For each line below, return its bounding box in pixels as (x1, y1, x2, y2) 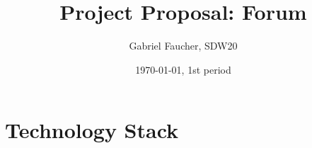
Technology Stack (5, 115, 179, 144)
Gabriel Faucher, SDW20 (129, 38, 238, 53)
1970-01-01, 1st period (135, 62, 231, 76)
